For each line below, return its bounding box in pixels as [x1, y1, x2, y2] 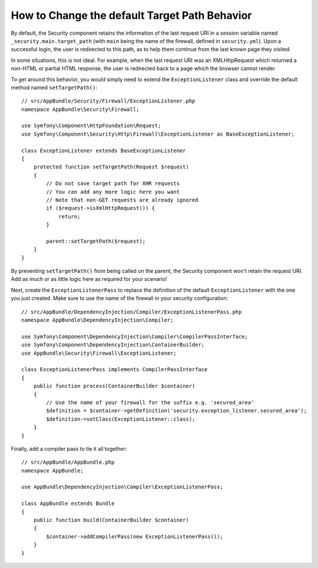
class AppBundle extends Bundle [21, 500, 115, 507]
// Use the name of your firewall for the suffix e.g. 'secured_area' [46, 399, 254, 406]
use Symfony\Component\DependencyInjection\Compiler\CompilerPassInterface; [21, 333, 249, 340]
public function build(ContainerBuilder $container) [33, 517, 190, 524]
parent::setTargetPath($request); [46, 237, 146, 245]
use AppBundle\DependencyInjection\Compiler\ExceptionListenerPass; [21, 484, 223, 490]
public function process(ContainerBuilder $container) [33, 383, 196, 389]
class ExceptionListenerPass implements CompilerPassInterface [21, 366, 208, 373]
